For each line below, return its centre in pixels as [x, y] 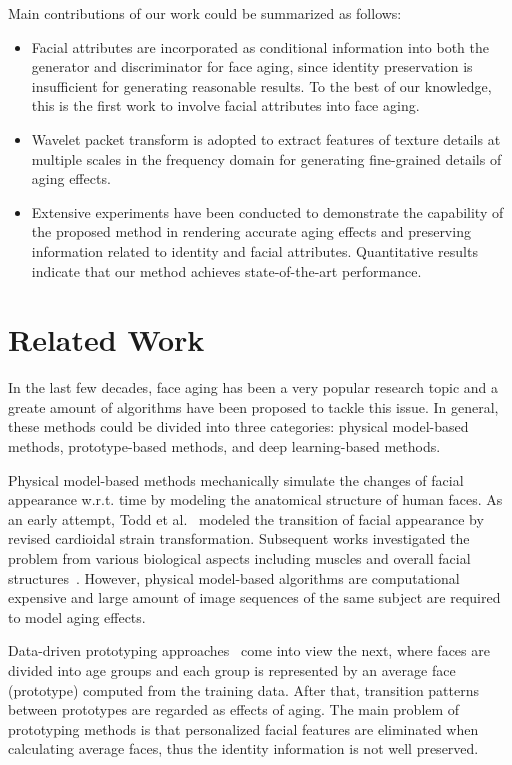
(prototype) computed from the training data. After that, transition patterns [244, 689]
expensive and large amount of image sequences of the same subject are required [254, 597]
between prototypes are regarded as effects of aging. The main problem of [234, 709]
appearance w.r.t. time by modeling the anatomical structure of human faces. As [255, 499]
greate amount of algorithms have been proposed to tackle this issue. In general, [253, 406]
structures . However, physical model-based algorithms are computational [234, 577]
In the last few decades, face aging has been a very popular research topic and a [253, 387]
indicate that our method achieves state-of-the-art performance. [226, 270]
